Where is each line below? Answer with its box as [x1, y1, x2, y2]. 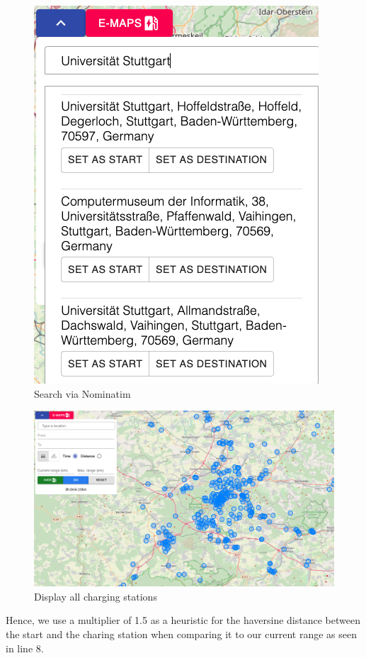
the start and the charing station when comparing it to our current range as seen [6, 626, 358, 641]
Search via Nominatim [34, 386, 131, 401]
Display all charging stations [34, 589, 157, 603]
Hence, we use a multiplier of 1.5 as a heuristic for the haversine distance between [6, 613, 360, 628]
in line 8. [6, 640, 44, 655]
